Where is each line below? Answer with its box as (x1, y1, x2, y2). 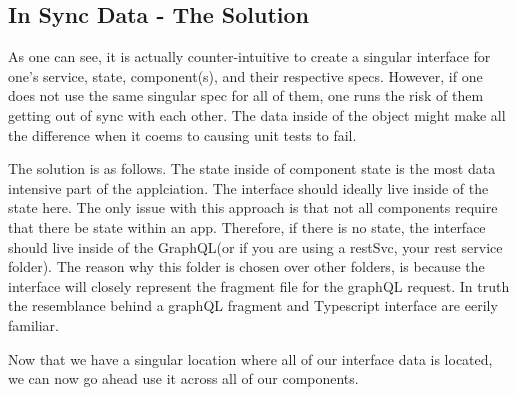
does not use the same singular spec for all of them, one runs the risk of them (8, 85, 484, 106)
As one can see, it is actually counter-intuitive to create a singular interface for (8, 46, 491, 67)
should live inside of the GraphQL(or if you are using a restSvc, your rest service (8, 236, 503, 257)
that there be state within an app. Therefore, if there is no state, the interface (8, 216, 486, 237)
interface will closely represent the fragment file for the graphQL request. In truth (8, 275, 510, 296)
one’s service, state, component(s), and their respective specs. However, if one (8, 65, 483, 86)
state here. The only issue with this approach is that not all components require (8, 197, 498, 218)
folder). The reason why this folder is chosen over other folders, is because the (8, 256, 485, 277)
